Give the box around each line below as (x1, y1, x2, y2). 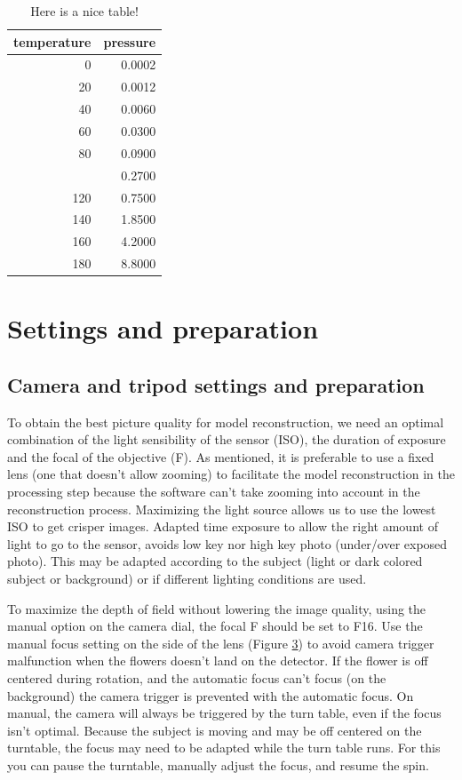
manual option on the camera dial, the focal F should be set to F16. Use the (7, 617, 423, 635)
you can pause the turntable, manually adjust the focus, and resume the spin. (7, 755, 429, 774)
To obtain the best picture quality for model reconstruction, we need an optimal (7, 412, 444, 431)
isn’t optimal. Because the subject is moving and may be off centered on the (7, 720, 422, 739)
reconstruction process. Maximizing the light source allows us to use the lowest (7, 499, 436, 518)
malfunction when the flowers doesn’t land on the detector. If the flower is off (7, 651, 428, 670)
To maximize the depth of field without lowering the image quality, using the (7, 599, 426, 617)
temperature (13, 32, 92, 51)
